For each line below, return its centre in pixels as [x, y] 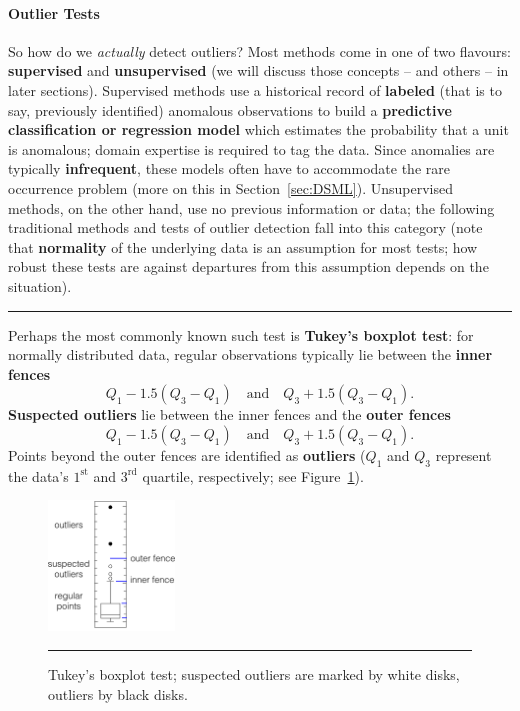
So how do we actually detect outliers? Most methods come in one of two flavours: [259, 50]
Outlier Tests [54, 12]
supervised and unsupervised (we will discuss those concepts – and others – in [258, 70]
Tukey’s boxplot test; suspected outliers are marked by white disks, [254, 674]
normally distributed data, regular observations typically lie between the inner [250, 354]
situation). [40, 285]
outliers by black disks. [118, 693]
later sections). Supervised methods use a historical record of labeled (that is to [255, 89]
